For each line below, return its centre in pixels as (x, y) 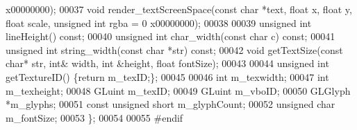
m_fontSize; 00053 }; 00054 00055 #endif (94, 117)
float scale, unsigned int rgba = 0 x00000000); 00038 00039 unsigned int (159, 22)
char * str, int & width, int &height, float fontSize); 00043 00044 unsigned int (167, 63)
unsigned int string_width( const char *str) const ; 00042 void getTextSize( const (174, 49)
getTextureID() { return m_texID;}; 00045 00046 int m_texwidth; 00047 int (167, 76)
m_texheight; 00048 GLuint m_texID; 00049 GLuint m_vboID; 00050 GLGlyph (178, 90)
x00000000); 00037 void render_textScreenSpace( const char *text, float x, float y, (179, 9)
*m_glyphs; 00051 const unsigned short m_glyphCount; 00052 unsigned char (171, 104)
